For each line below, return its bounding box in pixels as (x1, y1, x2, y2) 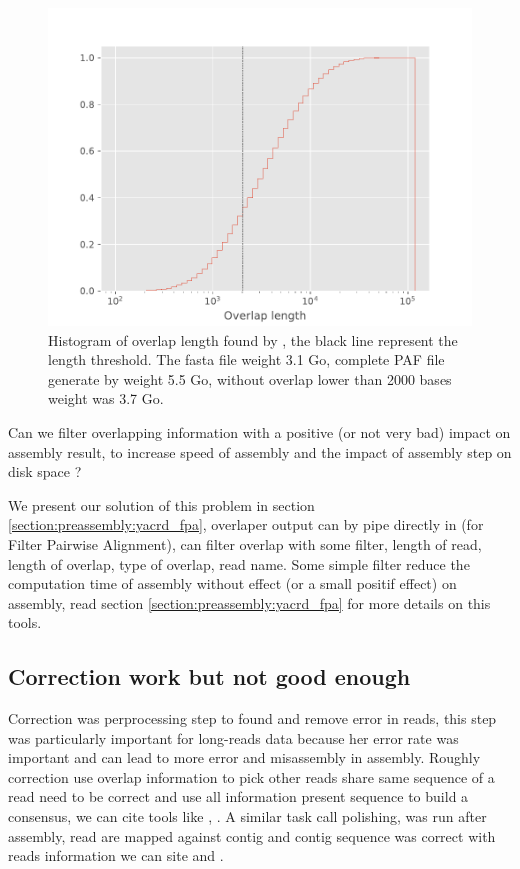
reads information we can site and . (8, 845, 224, 866)
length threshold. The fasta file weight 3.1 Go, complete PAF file (48, 349, 445, 370)
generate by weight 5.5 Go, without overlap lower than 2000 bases (48, 368, 452, 389)
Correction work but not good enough (8, 661, 411, 692)
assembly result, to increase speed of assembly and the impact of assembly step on (8, 441, 512, 462)
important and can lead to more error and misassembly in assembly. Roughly (8, 747, 481, 768)
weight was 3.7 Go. (48, 388, 164, 409)
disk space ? (8, 461, 82, 482)
